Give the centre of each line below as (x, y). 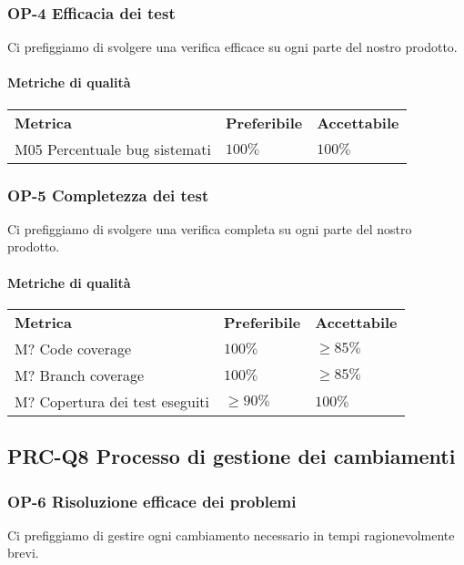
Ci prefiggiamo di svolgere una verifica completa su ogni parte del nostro (210, 228)
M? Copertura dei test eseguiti (112, 401)
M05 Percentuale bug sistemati (113, 149)
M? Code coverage (73, 348)
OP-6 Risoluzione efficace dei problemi (152, 501)
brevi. (23, 553)
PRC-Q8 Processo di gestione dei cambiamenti (232, 456)
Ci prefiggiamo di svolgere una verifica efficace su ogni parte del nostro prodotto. (232, 47)
